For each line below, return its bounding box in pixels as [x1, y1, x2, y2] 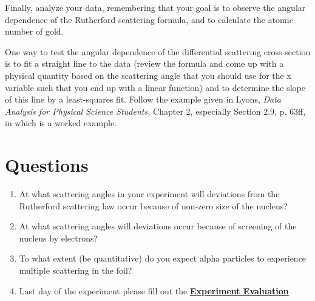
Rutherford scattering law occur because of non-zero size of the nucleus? [19, 199, 288, 212]
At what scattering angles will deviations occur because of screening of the [19, 220, 297, 232]
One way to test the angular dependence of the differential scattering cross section [5, 45, 311, 58]
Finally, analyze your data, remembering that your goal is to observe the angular [5, 1, 306, 13]
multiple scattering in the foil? [19, 264, 132, 277]
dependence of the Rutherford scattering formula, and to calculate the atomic [5, 13, 293, 25]
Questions [5, 152, 89, 177]
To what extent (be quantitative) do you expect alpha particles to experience [19, 252, 307, 265]
